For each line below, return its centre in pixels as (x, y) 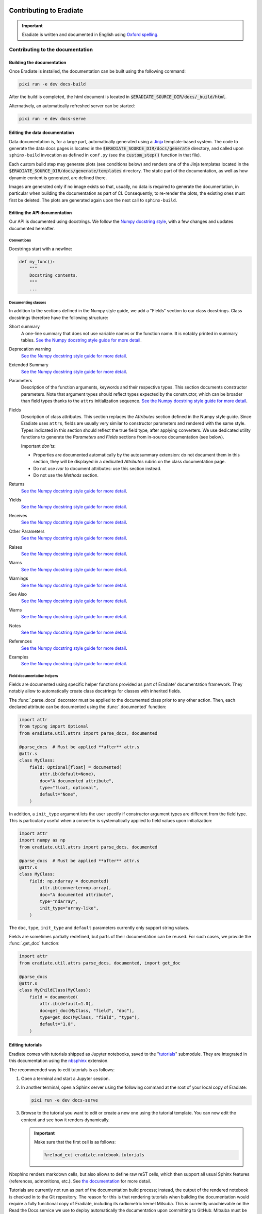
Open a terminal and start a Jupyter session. (65, 1079)
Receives (18, 516)
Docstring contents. (54, 275)
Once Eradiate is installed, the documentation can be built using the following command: (98, 71)
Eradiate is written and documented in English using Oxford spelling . (90, 34)
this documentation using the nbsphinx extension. (59, 1061)
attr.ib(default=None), (68, 774)
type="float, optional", (69, 787)
